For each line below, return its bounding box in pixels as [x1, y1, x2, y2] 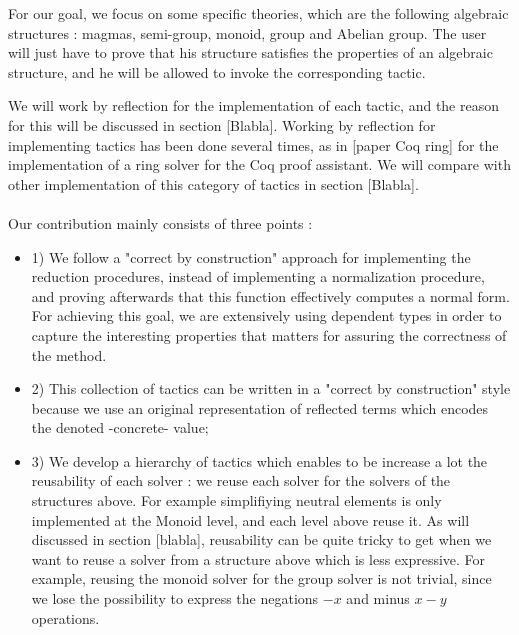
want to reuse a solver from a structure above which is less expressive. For [31, 548, 486, 569]
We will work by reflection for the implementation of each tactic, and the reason [8, 95, 499, 116]
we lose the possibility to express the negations [31, 588, 319, 609]
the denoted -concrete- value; [31, 417, 209, 438]
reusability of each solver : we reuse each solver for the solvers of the [31, 470, 451, 491]
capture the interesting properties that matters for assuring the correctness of [31, 324, 507, 345]
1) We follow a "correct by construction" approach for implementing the [31, 246, 471, 267]
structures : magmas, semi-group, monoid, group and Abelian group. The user [8, 22, 487, 43]
